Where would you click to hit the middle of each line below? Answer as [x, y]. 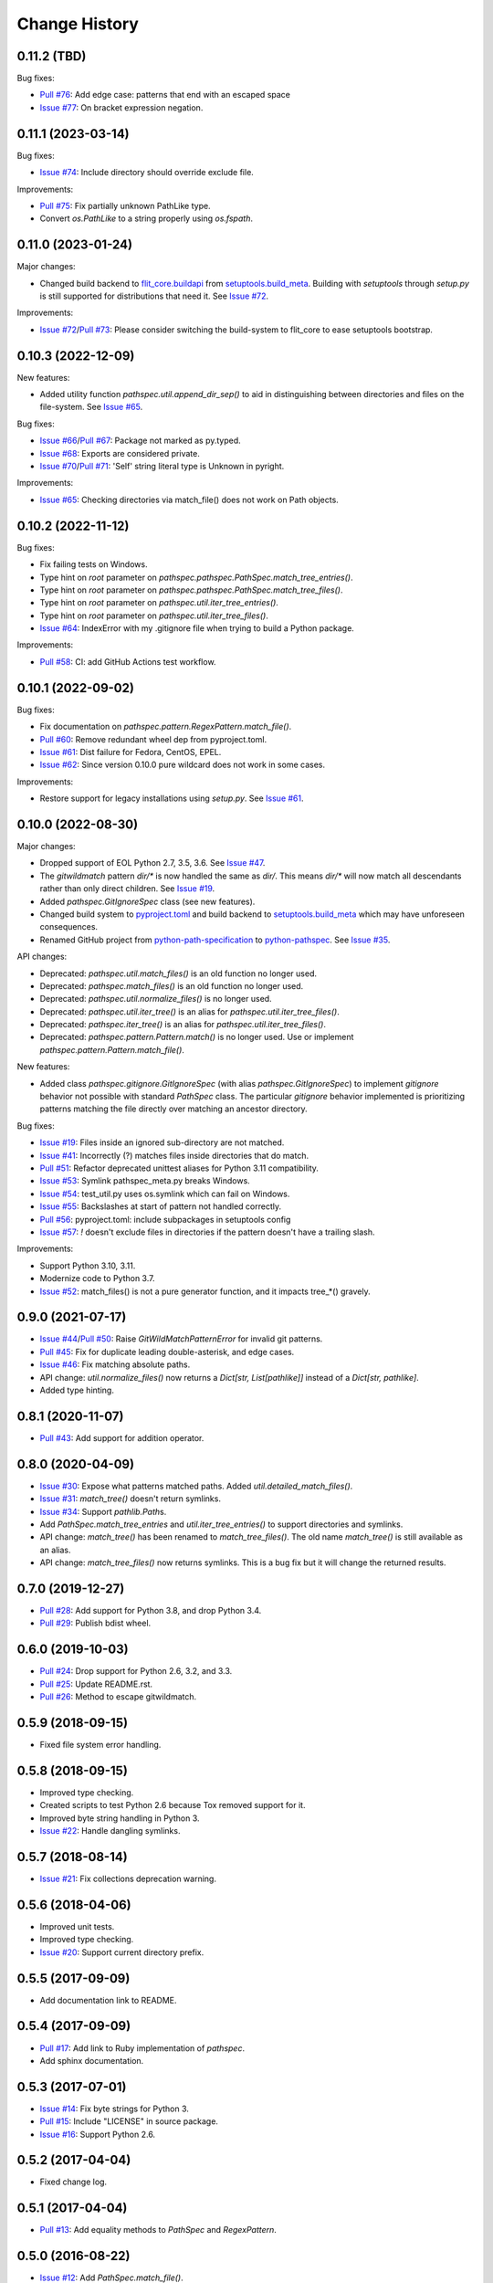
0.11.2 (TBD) [52, 56]
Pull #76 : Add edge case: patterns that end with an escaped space [165, 95]
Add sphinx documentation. [92, 2060]
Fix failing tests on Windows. [94, 564]
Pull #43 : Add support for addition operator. [122, 1437]
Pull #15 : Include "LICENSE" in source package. [129, 2121]
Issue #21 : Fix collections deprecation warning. [128, 1878]
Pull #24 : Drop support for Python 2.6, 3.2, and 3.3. [136, 1671]
